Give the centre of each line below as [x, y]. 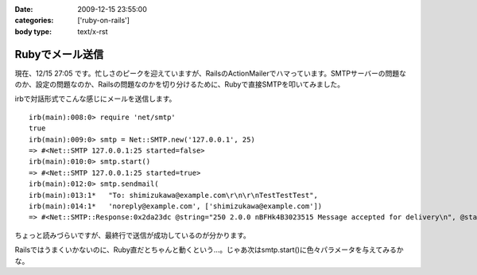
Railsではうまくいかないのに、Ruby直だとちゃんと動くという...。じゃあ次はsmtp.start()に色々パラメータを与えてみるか [209, 250]
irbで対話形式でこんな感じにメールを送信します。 [95, 99]
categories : [34, 21]
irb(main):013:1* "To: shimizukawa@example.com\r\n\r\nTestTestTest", [173, 195]
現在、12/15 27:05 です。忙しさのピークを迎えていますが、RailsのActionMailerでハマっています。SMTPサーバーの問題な [211, 73]
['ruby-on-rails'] [104, 21]
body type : [33, 31]
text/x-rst [93, 31]
